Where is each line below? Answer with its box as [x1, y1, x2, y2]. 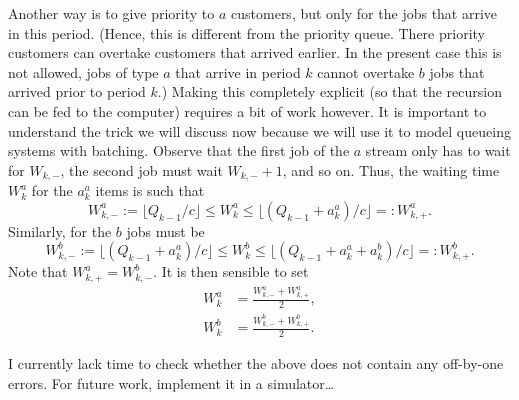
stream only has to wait [365, 140, 511, 161]
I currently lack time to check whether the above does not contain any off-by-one [8, 353, 504, 374]
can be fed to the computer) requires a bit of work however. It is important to [8, 100, 487, 121]
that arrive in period [175, 61, 301, 82]
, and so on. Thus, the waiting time [282, 159, 500, 180]
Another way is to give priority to [8, 3, 215, 23]
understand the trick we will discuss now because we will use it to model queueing [8, 120, 511, 141]
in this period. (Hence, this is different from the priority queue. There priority [8, 22, 485, 43]
